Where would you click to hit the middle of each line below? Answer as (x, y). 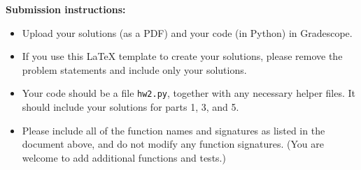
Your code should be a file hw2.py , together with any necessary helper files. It (189, 93)
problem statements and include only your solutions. (134, 69)
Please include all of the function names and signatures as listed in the (174, 130)
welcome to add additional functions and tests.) (124, 157)
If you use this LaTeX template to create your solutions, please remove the (182, 56)
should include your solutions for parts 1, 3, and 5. (130, 107)
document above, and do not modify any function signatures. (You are (173, 144)
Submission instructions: (66, 9)
